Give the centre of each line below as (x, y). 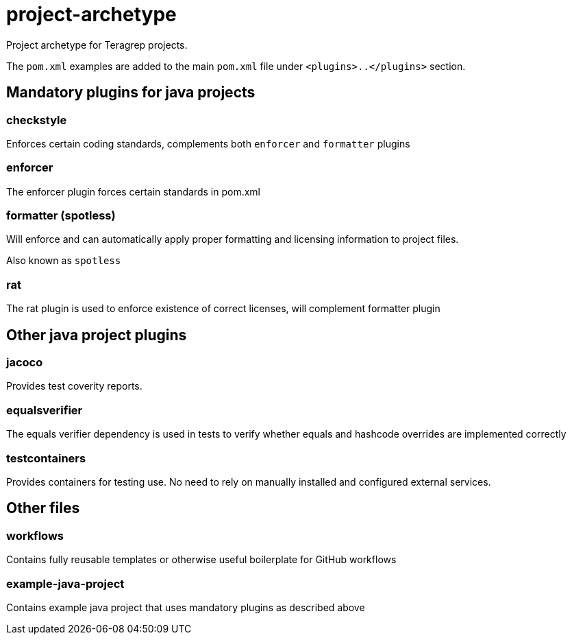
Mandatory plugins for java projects (131, 93)
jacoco (25, 363)
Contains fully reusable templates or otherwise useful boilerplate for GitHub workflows (201, 560)
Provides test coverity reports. (74, 386)
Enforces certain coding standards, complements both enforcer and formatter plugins (208, 143)
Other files (43, 508)
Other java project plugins (97, 335)
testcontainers (46, 458)
